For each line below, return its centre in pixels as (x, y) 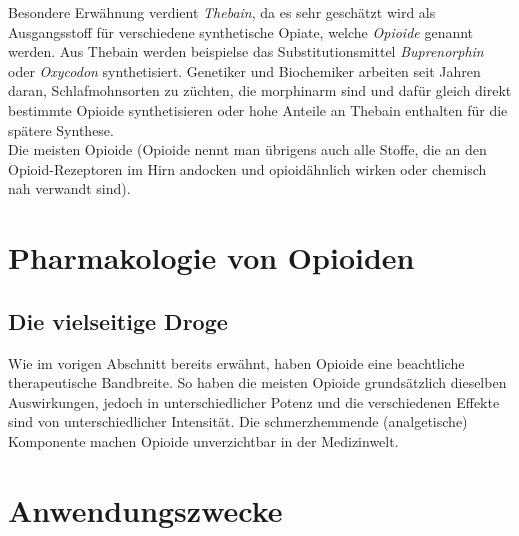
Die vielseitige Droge (118, 320)
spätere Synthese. (61, 129)
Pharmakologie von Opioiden (211, 257)
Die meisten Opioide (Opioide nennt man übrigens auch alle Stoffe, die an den (247, 149)
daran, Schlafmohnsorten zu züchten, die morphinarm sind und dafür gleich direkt (260, 90)
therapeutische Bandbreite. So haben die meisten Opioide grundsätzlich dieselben (257, 382)
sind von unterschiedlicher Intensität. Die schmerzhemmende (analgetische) (238, 421)
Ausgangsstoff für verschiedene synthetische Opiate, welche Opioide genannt (241, 31)
